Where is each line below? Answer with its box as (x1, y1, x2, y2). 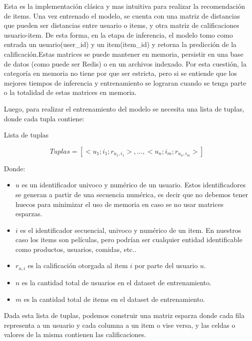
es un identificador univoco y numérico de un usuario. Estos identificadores (21, 180, 246, 190)
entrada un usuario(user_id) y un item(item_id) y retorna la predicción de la (4, 39, 237, 49)
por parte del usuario (134, 260, 198, 271)
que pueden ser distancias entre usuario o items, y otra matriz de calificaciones (4, 20, 239, 30)
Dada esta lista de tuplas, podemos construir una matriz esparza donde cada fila (4, 310, 245, 320)
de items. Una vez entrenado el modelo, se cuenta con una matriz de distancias (4, 10, 240, 21)
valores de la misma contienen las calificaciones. (4, 329, 147, 340)
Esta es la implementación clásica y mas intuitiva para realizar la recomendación (4, 1, 245, 11)
